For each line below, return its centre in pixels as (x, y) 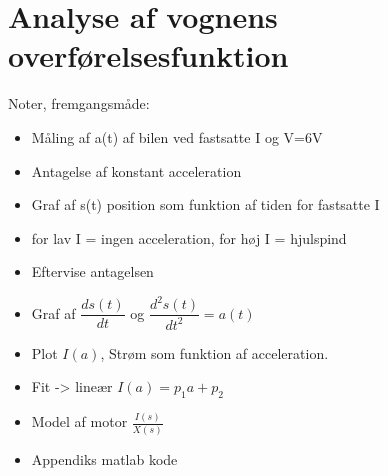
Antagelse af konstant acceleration (136, 170)
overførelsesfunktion (148, 55)
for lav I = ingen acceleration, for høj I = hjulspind (189, 237)
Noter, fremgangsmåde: (79, 103)
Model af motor (79, 421)
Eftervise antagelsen (92, 271)
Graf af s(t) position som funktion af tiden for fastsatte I (205, 204)
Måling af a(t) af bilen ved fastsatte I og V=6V (177, 136)
